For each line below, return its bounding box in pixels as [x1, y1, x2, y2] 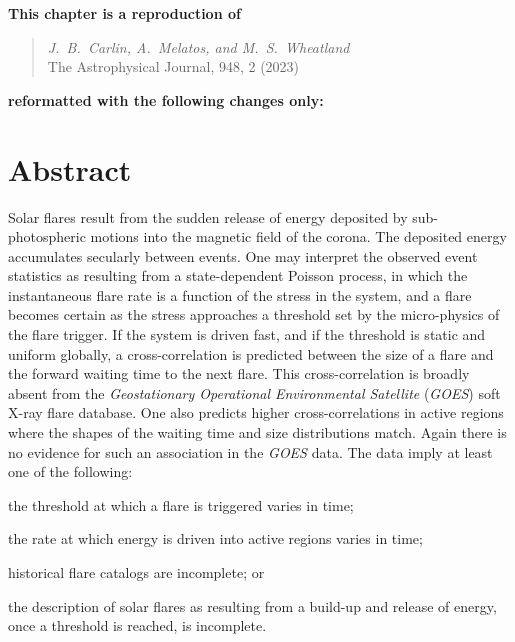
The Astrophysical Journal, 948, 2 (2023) [47, 56, 300, 77]
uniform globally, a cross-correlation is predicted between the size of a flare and [8, 343, 494, 364]
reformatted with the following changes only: [8, 89, 324, 110]
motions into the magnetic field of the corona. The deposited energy [90, 226, 507, 247]
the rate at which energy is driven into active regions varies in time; [8, 528, 423, 549]
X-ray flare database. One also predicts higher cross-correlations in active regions [8, 402, 504, 423]
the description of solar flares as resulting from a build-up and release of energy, [8, 595, 497, 616]
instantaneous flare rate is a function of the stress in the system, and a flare [8, 284, 472, 305]
